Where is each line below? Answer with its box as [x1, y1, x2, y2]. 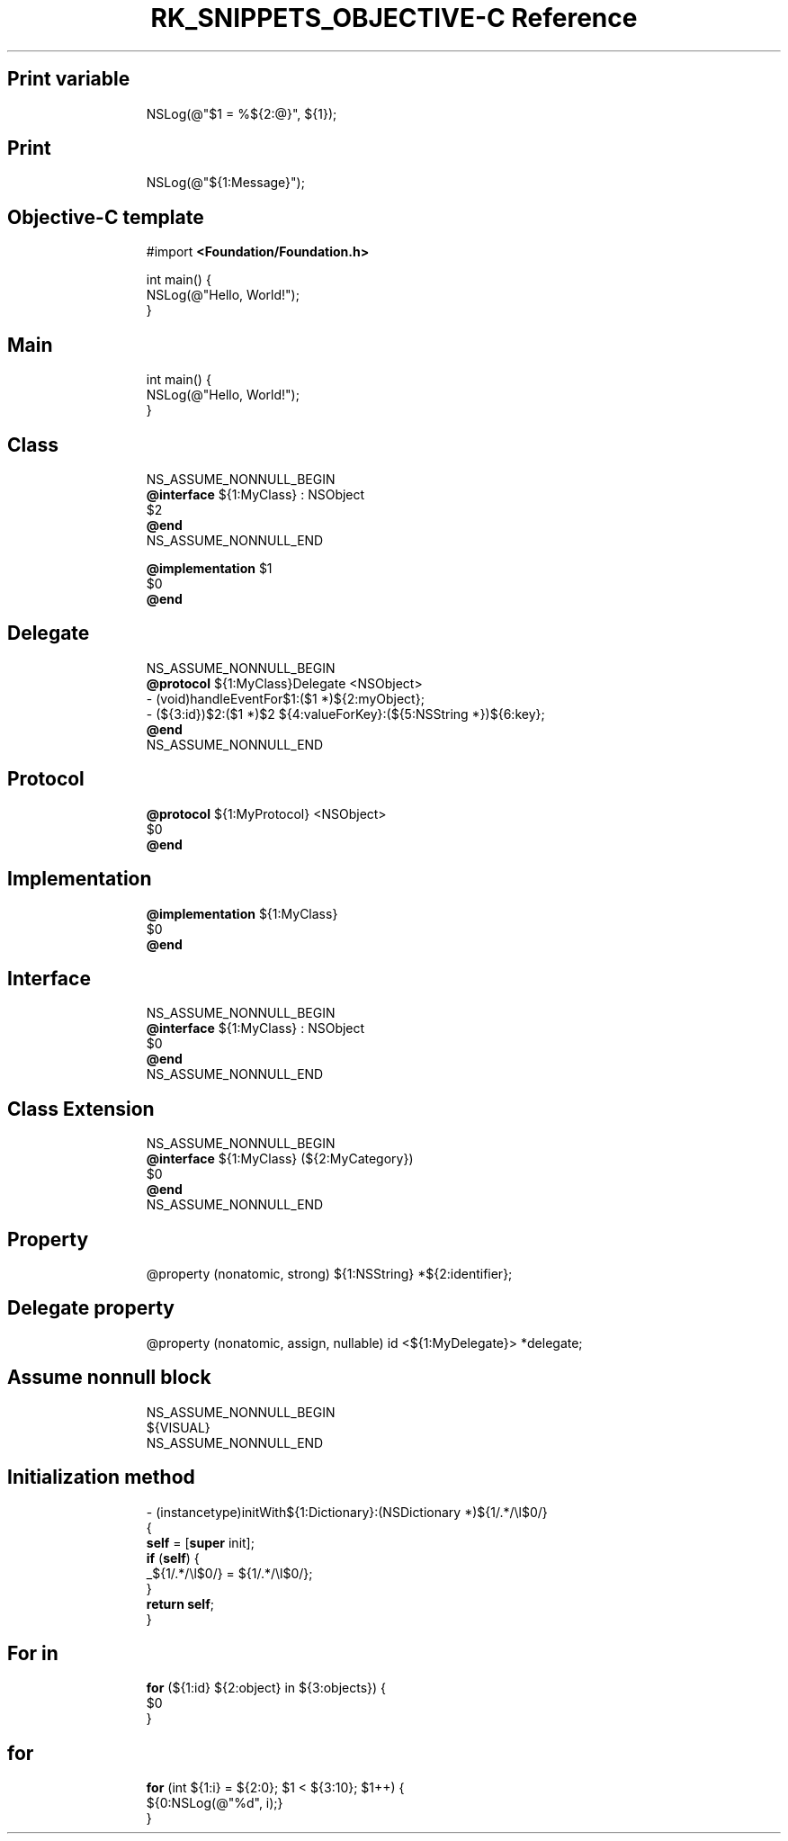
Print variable [7, 67, 130, 91]
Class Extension [7, 1097, 155, 1120]
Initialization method [7, 1466, 195, 1489]
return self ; [146, 1595, 214, 1612]
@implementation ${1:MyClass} [146, 905, 338, 921]
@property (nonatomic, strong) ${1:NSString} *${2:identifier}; [146, 1266, 513, 1282]
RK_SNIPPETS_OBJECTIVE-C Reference [150, 3, 638, 33]
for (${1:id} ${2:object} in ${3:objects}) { [146, 1680, 387, 1696]
